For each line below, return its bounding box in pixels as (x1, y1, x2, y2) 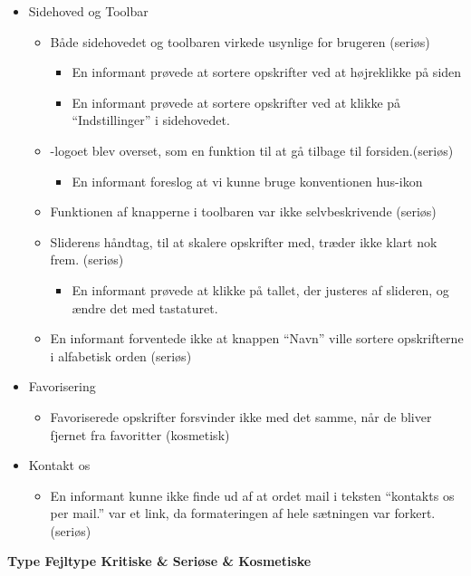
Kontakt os (28, 456, 91, 475)
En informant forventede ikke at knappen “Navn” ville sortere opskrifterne (50, 329, 464, 348)
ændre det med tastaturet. (72, 298, 218, 317)
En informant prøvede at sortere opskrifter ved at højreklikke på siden (72, 62, 462, 82)
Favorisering (28, 377, 96, 396)
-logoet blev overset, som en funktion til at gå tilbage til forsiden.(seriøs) (50, 140, 454, 159)
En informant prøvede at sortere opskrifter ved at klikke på (72, 92, 401, 111)
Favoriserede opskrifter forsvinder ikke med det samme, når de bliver (50, 407, 432, 426)
